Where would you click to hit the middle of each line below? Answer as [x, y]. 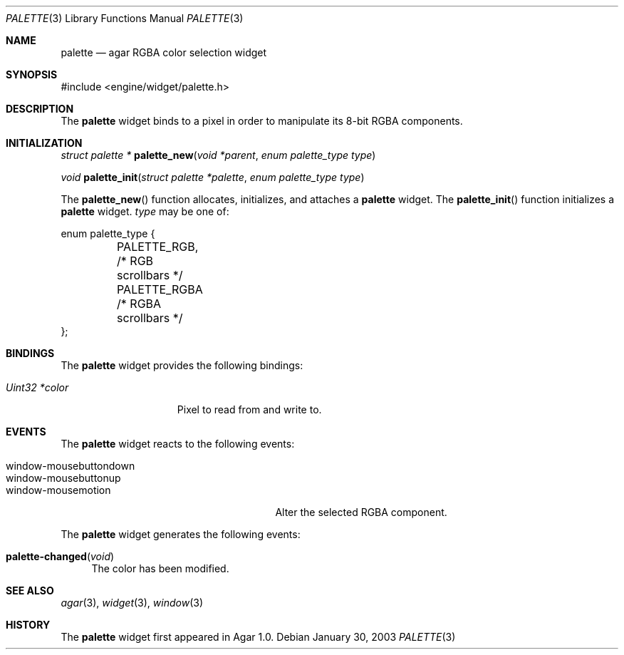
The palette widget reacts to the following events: [178, 444]
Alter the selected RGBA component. [361, 512]
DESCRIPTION [40, 109]
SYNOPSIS [32, 74]
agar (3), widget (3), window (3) [132, 603]
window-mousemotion [58, 490]
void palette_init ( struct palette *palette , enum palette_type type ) [213, 177]
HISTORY [28, 625]
